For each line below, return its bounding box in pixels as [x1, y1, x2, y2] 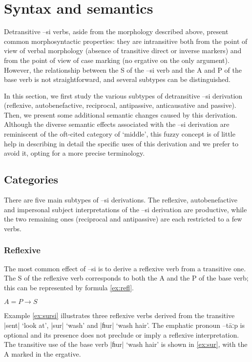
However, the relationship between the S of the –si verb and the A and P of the [4, 64, 242, 75]
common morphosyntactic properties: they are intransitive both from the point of [4, 36, 248, 46]
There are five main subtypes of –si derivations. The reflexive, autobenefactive [4, 195, 238, 205]
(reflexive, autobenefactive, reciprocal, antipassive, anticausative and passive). [4, 100, 236, 110]
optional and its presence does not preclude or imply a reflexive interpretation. [4, 329, 239, 340]
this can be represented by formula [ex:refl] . [4, 282, 134, 292]
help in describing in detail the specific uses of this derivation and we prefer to [4, 138, 239, 148]
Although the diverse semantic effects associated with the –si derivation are [4, 119, 230, 129]
